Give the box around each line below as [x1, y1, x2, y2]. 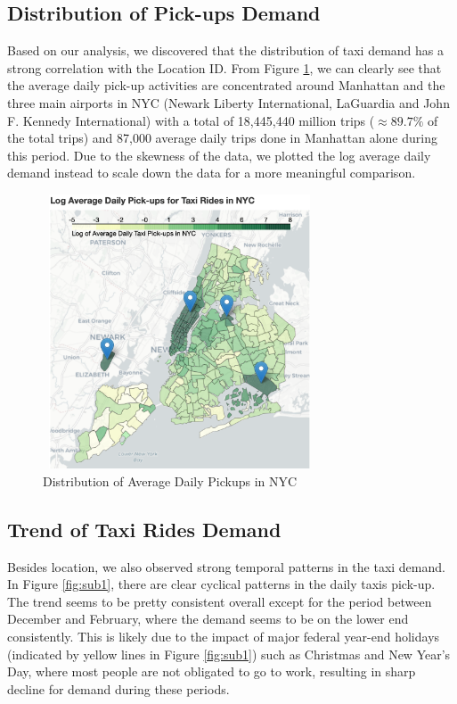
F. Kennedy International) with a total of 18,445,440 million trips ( [7, 111, 375, 129]
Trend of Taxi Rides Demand [7, 515, 282, 542]
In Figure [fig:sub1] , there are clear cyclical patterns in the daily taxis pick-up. [7, 575, 436, 593]
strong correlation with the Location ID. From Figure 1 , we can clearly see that [7, 58, 442, 77]
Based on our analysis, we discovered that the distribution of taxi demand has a [7, 41, 444, 60]
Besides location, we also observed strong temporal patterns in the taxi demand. [7, 557, 445, 576]
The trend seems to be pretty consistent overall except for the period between [7, 592, 432, 610]
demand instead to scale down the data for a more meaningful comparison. [7, 163, 416, 182]
